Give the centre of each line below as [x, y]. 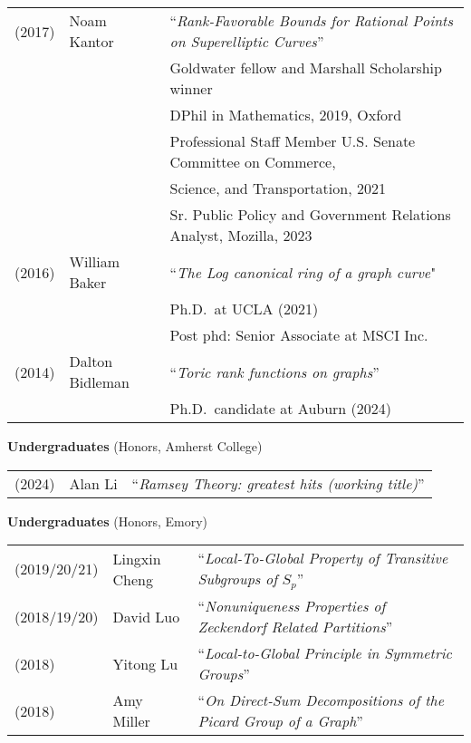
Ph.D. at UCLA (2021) [244, 309]
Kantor [91, 41]
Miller [131, 721]
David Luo [146, 616]
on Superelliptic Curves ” [247, 41]
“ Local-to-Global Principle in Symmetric [325, 653]
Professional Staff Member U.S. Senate [293, 141]
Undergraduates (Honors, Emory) [108, 521]
